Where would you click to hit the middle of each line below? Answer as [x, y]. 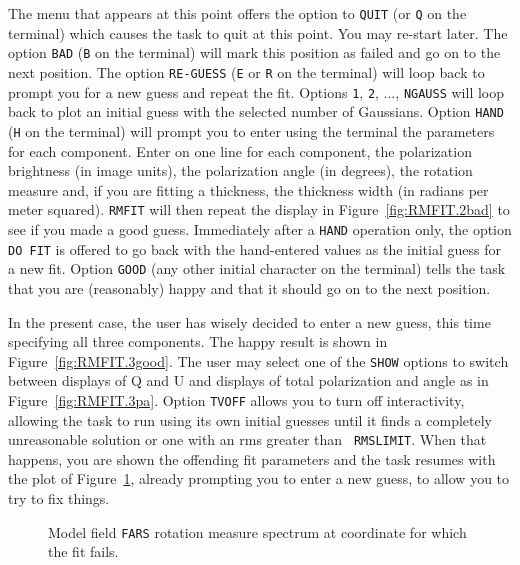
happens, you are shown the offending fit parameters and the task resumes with [252, 458]
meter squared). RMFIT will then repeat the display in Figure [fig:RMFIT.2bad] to [259, 209]
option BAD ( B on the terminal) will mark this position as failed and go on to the [254, 52]
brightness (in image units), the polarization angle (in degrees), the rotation [240, 170]
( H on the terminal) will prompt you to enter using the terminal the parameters [251, 130]
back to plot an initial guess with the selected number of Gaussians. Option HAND [256, 111]
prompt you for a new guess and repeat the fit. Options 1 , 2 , [193, 91]
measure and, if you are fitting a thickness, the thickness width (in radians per [248, 189]
